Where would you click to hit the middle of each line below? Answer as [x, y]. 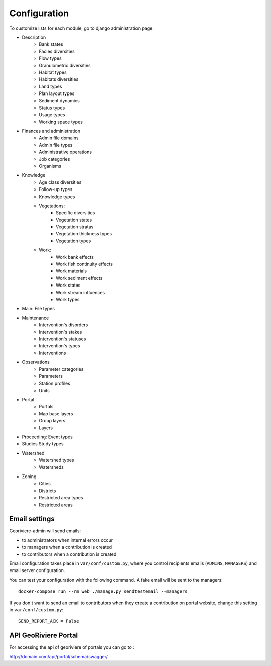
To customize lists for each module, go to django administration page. [82, 28]
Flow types [50, 58]
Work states [68, 285]
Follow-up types [56, 189]
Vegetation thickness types [84, 234]
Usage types [52, 115]
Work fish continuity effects [84, 264]
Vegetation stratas [75, 227]
